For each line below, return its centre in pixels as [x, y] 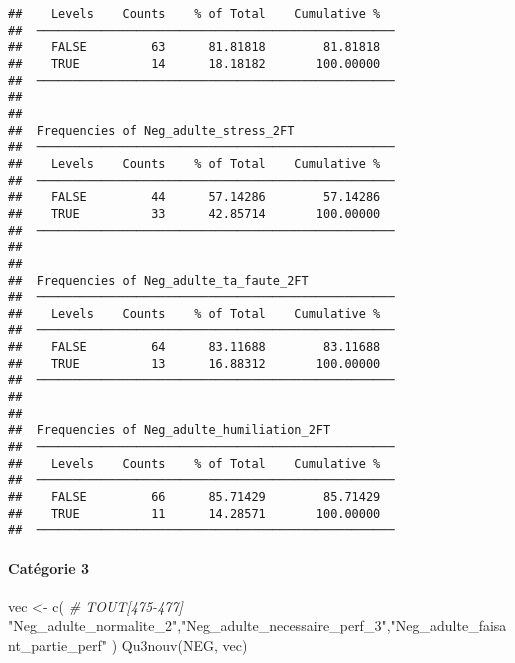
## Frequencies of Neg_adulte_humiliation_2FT [169, 430]
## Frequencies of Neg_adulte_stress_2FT [151, 130]
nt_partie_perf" [58, 644]
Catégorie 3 [49, 567]
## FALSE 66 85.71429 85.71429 [194, 497]
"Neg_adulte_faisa [448, 625]
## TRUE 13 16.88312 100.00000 [194, 363]
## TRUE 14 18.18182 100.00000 [194, 63]
